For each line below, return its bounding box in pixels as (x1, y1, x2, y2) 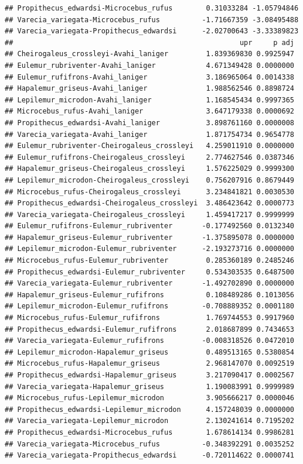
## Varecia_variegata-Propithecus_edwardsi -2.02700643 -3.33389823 (5, 27, 299, 36)
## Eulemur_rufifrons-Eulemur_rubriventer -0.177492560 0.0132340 (5, 222, 294, 231)
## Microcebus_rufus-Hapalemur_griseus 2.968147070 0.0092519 (5, 359, 294, 368)
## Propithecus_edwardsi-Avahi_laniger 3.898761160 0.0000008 (5, 118, 294, 127)
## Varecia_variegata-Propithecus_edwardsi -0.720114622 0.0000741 (5, 451, 294, 460)
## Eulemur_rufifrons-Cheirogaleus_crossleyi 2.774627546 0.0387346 (5, 153, 294, 161)
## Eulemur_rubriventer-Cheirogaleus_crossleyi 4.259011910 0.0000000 (5, 142, 294, 150)
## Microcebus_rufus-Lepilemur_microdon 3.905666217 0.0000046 (5, 394, 294, 403)
